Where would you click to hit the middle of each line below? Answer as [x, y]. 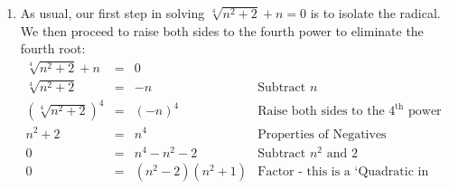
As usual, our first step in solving [112, 13]
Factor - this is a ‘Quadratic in [343, 171]
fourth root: [53, 48]
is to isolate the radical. [375, 13]
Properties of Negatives [322, 134]
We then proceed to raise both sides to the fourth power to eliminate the [222, 30]
